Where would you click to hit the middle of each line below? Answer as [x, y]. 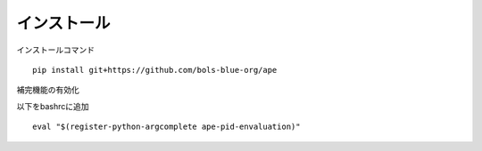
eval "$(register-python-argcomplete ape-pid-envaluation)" [166, 127]
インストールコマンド [56, 50]
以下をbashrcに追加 [53, 106]
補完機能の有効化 [48, 90]
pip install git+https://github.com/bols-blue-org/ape [155, 70]
